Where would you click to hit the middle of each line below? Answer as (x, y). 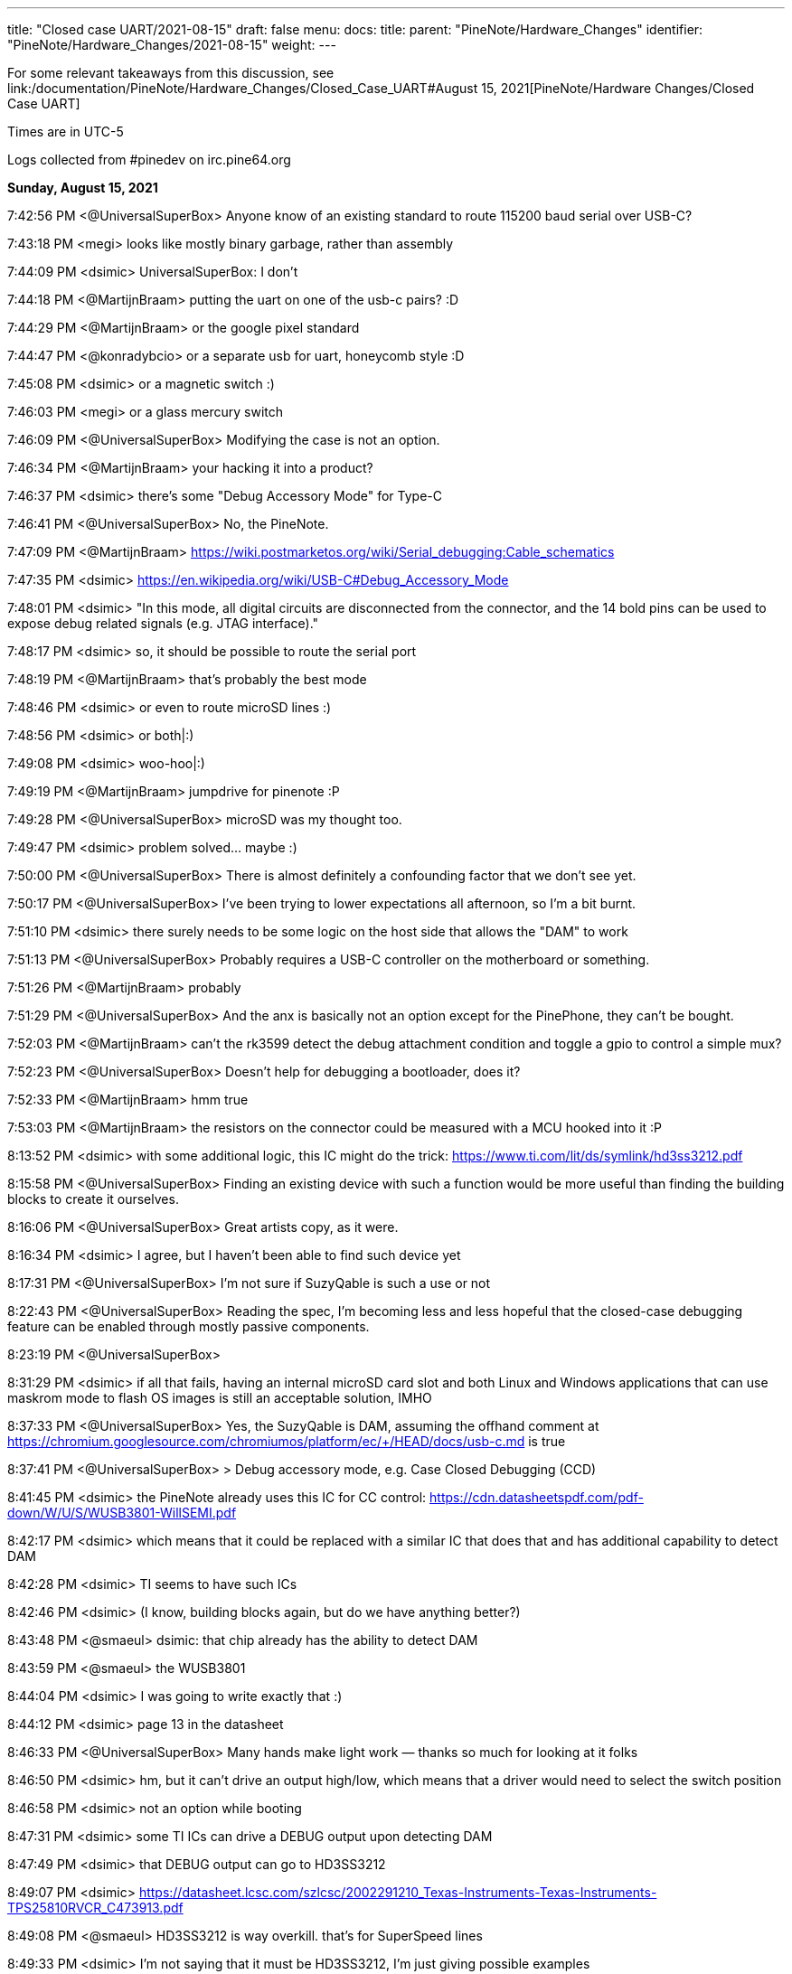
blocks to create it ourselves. (93, 1199)
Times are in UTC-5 (66, 132)
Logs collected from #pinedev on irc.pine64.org (149, 160)
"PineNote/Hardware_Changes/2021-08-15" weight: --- (172, 45)
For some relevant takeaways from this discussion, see (171, 73)
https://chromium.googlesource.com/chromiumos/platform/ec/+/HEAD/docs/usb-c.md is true (287, 1441)
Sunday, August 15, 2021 (83, 188)
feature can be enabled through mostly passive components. (189, 1326)
